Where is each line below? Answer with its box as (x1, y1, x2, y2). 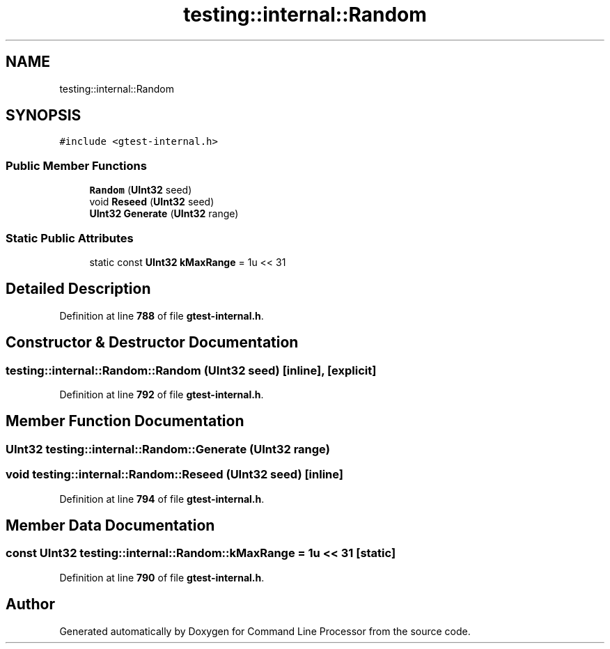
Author (6, 595, 55, 613)
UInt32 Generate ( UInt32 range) (89, 208, 239, 220)
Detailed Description (6, 280, 151, 298)
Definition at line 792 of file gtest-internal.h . (59, 389, 264, 400)
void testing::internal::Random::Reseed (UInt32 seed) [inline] (6, 467, 343, 482)
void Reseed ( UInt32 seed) (89, 196, 214, 208)
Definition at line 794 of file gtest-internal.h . (59, 492, 265, 505)
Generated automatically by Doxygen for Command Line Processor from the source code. (59, 625, 471, 637)
